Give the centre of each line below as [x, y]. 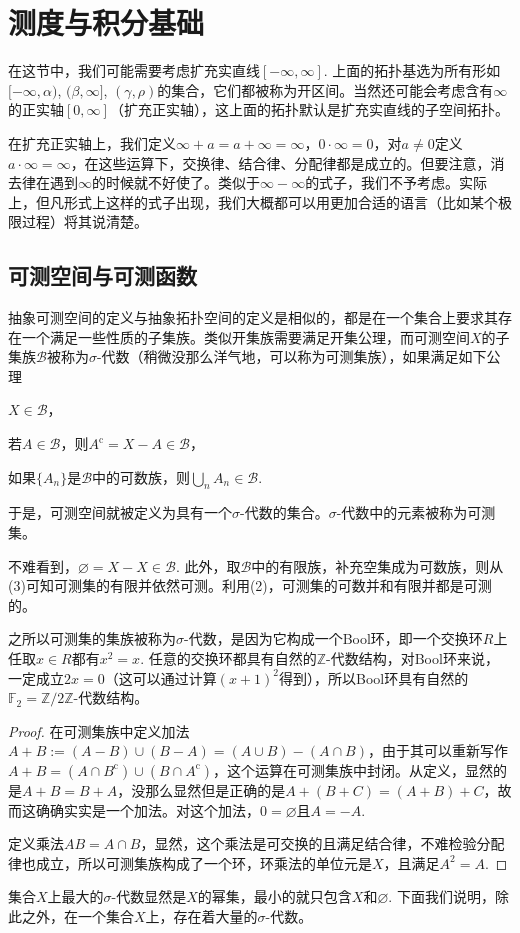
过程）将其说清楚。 [84, 221]
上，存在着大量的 [201, 915]
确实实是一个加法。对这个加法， [154, 809]
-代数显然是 [149, 896]
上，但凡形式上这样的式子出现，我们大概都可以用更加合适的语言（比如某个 [253, 201]
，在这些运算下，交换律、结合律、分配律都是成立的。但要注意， [280, 162]
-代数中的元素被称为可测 [416, 512]
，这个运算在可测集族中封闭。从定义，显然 [353, 769]
